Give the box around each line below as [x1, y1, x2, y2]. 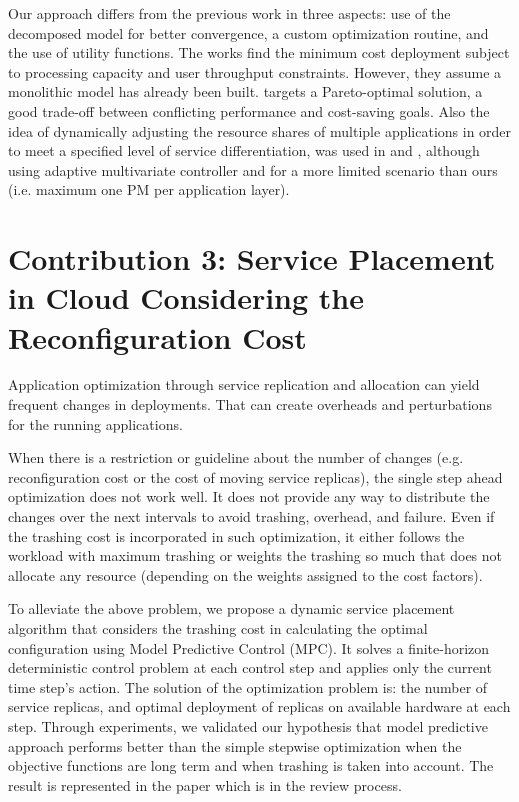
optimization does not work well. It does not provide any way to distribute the [8, 486, 490, 507]
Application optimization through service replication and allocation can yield [8, 374, 480, 395]
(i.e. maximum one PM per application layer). [8, 179, 290, 200]
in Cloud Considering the [8, 277, 364, 318]
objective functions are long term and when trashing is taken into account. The [8, 755, 494, 776]
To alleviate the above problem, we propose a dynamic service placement [8, 598, 455, 619]
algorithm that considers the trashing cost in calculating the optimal [8, 617, 428, 638]
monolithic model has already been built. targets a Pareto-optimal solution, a [8, 81, 483, 102]
